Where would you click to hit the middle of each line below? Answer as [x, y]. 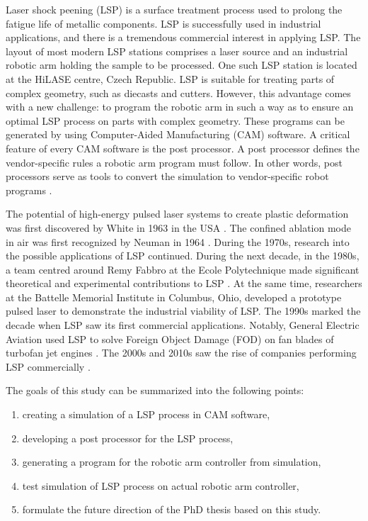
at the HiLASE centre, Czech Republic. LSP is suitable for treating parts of [170, 78]
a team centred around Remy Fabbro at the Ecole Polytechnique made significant [183, 269]
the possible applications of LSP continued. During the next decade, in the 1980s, [183, 256]
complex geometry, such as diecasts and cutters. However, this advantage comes [178, 93]
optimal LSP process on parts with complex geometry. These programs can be [175, 120]
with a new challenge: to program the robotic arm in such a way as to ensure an [180, 107]
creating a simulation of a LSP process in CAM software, [146, 414]
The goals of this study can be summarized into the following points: [155, 390]
